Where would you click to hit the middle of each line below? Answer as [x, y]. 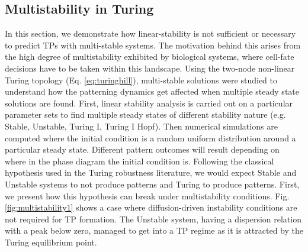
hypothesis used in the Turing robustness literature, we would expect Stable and [151, 172]
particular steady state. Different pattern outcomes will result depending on [142, 149]
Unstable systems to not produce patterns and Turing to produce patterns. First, [152, 184]
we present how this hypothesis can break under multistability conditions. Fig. [147, 196]
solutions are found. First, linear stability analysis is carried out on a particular [149, 103]
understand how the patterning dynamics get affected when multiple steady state [152, 91]
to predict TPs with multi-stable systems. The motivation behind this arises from [153, 45]
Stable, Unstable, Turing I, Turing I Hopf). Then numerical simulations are [141, 126]
